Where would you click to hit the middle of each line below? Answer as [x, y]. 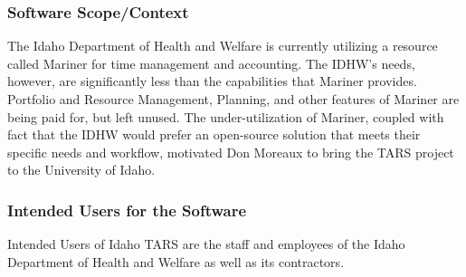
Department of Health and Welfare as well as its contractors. [176, 261]
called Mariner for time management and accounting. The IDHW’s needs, [211, 63]
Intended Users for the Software [127, 210]
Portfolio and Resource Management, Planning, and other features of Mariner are [233, 99]
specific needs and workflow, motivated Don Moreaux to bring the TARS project [231, 152]
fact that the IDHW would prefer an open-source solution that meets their [214, 134]
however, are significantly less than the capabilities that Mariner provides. [212, 81]
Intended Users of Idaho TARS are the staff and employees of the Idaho [206, 244]
